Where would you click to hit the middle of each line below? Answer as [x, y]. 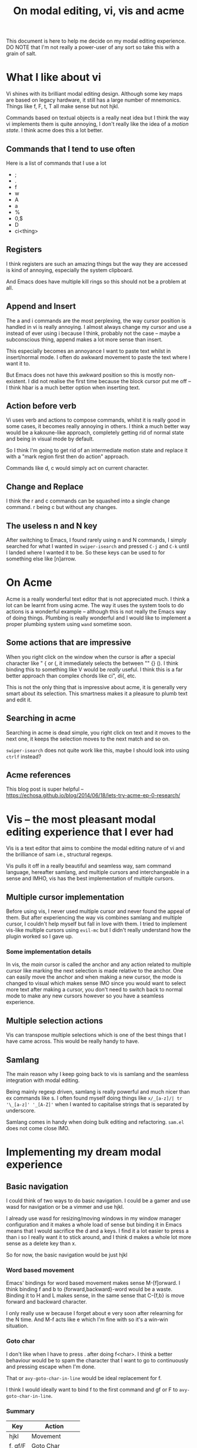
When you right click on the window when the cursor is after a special [91, 657]
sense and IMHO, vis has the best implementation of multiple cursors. [90, 879]
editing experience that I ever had [90, 832]
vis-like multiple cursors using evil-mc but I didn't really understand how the [98, 930]
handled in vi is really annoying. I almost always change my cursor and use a [99, 327]
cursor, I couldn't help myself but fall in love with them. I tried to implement [96, 924]
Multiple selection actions [55, 1021]
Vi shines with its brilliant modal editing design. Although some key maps [94, 94]
